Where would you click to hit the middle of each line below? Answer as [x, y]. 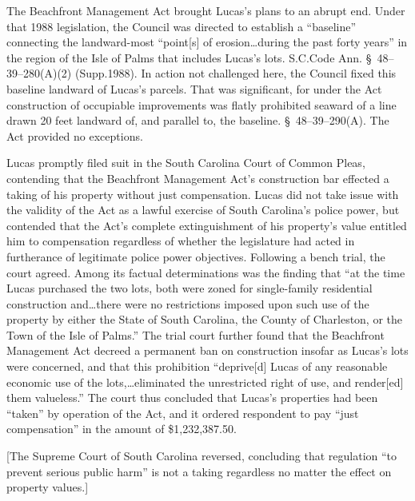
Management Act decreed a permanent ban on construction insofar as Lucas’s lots [207, 350]
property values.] [48, 487]
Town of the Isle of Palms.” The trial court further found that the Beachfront [196, 334]
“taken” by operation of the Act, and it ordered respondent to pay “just [183, 413]
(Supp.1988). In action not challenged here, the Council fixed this [235, 73]
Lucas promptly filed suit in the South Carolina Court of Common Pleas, [186, 163]
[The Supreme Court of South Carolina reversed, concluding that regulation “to [202, 456]
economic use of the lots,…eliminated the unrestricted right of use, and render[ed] [205, 382]
